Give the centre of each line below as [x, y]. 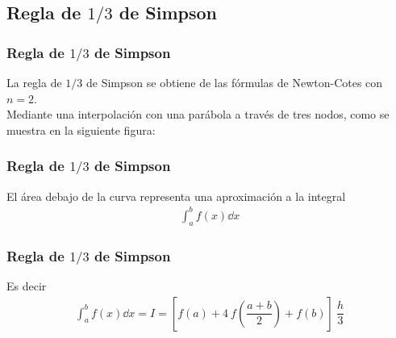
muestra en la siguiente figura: [81, 129]
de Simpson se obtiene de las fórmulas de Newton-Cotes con [235, 83]
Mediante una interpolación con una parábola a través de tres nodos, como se [198, 114]
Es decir [27, 285]
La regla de [34, 83]
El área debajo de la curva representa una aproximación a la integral [176, 196]
